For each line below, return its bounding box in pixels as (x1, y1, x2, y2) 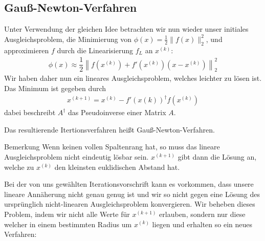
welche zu (4, 161, 34, 172)
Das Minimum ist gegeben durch (4, 83, 106, 94)
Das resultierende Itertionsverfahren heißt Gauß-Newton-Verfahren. (4, 124, 215, 135)
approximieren (4, 45, 49, 55)
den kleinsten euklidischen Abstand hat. (54, 161, 180, 172)
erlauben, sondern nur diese (159, 208, 246, 219)
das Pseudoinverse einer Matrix (68, 107, 166, 118)
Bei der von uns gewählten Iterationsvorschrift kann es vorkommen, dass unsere (4, 179, 254, 189)
